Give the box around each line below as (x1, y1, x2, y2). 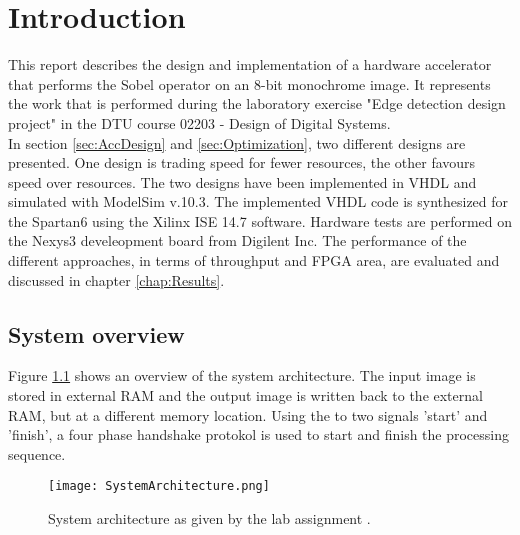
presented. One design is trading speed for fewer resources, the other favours (8, 152, 476, 173)
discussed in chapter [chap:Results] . (8, 269, 225, 290)
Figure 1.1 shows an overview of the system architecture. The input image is (8, 365, 476, 386)
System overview (8, 318, 185, 349)
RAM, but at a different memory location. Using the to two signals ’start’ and (8, 404, 488, 425)
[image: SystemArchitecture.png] (48, 479, 270, 494)
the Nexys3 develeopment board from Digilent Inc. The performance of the (8, 230, 467, 251)
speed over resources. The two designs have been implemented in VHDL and (8, 171, 477, 192)
